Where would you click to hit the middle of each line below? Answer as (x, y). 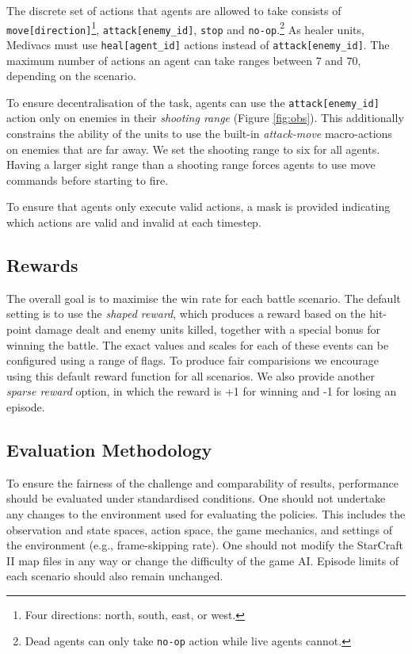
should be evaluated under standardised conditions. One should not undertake (196, 498)
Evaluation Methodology (109, 449)
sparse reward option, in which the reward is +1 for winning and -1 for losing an (202, 391)
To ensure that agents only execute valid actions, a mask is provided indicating (198, 207)
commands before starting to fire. (88, 180)
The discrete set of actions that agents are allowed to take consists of (174, 10)
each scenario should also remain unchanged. (115, 576)
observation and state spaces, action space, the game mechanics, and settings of (200, 529)
